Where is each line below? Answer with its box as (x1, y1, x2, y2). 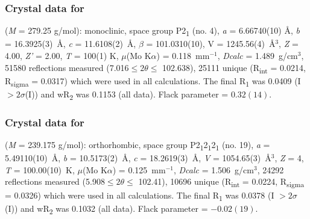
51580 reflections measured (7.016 (5, 61, 129, 73)
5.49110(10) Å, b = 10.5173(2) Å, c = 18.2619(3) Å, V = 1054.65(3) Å (5, 152, 271, 164)
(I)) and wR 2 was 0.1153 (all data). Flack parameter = (25, 87, 229, 102)
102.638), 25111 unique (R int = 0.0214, (162, 61, 306, 75)
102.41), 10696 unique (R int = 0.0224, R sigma (138, 175, 305, 190)
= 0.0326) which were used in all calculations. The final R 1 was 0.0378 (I (5, 188, 274, 203)
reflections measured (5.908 (5, 175, 105, 188)
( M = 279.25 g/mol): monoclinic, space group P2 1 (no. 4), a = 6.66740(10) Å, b (5, 24, 300, 39)
